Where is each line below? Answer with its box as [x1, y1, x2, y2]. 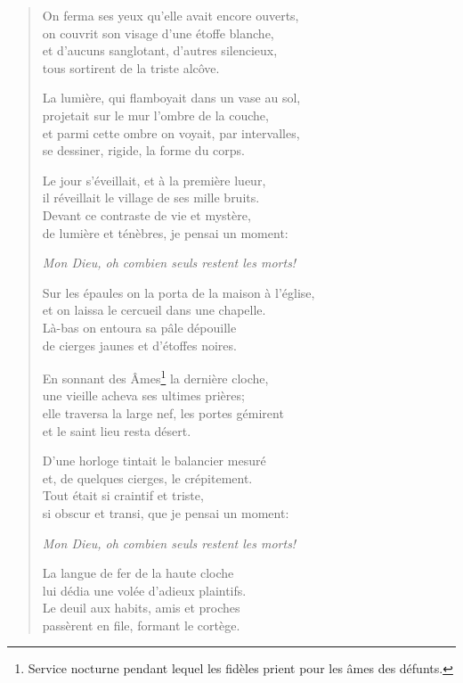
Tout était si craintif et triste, [42, 486, 204, 505]
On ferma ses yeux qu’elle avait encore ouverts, [42, 6, 299, 24]
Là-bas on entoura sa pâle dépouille [42, 317, 237, 336]
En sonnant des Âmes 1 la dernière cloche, [42, 366, 269, 387]
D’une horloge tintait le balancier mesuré [42, 451, 266, 470]
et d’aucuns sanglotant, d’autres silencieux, [42, 41, 278, 60]
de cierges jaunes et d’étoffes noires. [42, 335, 237, 354]
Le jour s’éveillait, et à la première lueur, [42, 170, 266, 189]
